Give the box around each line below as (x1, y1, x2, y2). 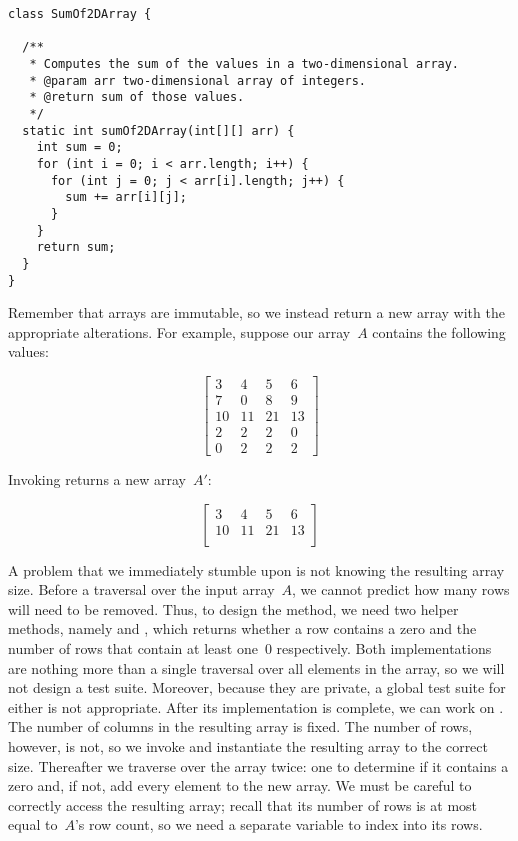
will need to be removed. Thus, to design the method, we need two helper (8, 598, 459, 619)
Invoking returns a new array (8, 469, 186, 490)
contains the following (372, 321, 506, 342)
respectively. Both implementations (276, 638, 492, 659)
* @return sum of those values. (29, 90, 245, 105)
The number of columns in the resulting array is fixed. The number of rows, (8, 716, 473, 737)
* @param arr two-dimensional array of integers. (29, 73, 366, 88)
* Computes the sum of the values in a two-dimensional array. (29, 56, 460, 71)
